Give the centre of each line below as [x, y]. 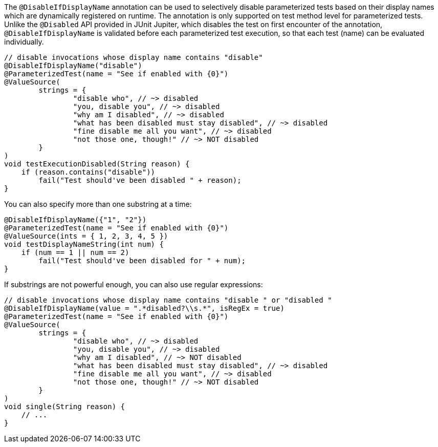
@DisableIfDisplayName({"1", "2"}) [75, 220]
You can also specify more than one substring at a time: [98, 204]
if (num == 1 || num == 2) [75, 252]
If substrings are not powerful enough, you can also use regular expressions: [134, 284]
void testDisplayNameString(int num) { [84, 244]
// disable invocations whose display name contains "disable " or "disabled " [168, 300]
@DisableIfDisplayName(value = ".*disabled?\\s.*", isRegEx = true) [144, 308]
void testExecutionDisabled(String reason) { [97, 164]
